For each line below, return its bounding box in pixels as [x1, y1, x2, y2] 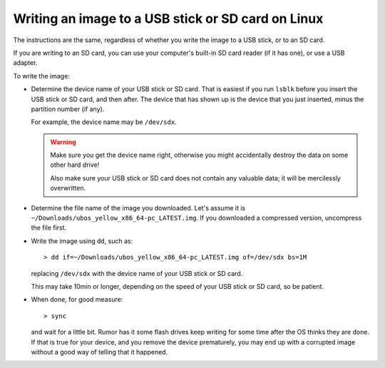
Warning [50, 138, 76, 146]
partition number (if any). [31, 104, 105, 113]
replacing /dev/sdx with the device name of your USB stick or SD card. [31, 269, 243, 277]
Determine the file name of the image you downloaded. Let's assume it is [31, 203, 246, 212]
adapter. [13, 58, 38, 67]
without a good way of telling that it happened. [31, 347, 168, 356]
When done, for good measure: [31, 295, 123, 304]
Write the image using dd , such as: [31, 236, 133, 245]
